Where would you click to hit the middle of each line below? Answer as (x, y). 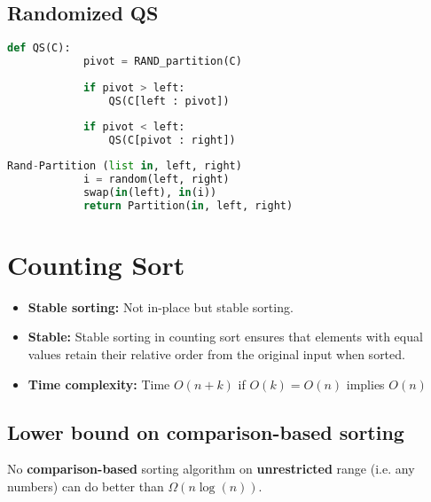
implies (365, 384)
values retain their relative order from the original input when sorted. (216, 354)
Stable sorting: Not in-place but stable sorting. (161, 306)
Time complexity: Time (99, 384)
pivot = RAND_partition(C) (162, 62)
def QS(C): (39, 48)
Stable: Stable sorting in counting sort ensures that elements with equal (225, 337)
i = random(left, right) (156, 180)
